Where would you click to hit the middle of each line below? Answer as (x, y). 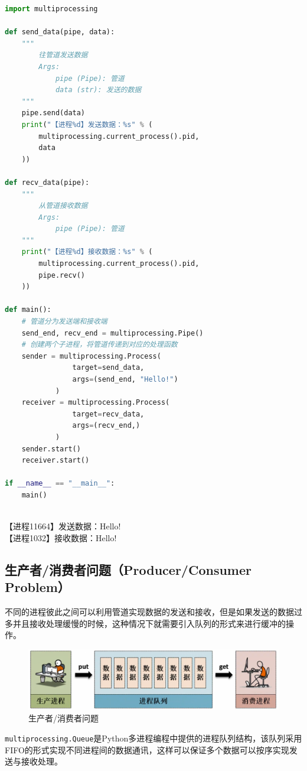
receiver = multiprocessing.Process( (96, 403)
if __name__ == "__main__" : (60, 484)
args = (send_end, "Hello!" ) (125, 379)
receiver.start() (55, 461)
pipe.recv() (62, 275)
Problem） (37, 587)
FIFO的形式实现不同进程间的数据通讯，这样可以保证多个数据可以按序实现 (147, 749)
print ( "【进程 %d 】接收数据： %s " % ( (87, 252)
